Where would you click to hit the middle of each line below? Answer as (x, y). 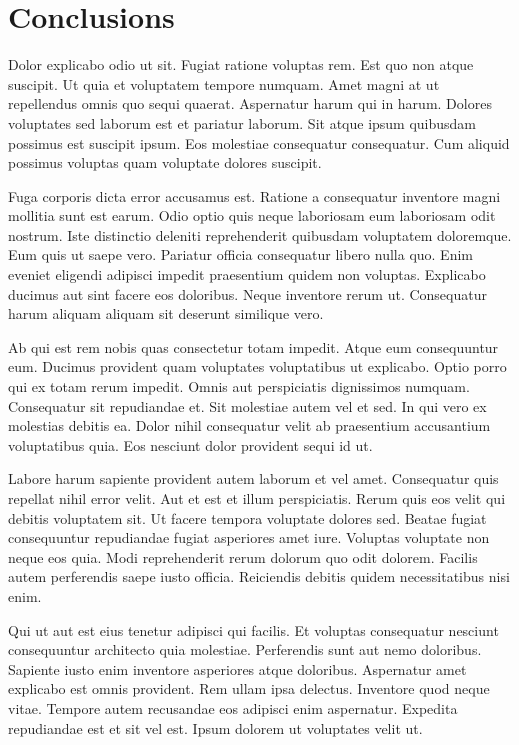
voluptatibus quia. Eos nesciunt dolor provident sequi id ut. (190, 444)
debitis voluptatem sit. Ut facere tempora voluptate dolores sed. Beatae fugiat (247, 517)
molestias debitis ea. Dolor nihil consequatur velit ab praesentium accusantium (249, 425)
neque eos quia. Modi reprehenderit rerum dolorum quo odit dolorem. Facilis (243, 556)
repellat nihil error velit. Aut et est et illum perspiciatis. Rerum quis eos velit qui (257, 498)
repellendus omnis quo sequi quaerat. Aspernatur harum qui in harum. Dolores (250, 103)
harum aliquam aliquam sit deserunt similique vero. (166, 313)
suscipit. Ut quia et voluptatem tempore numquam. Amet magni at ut (224, 83)
